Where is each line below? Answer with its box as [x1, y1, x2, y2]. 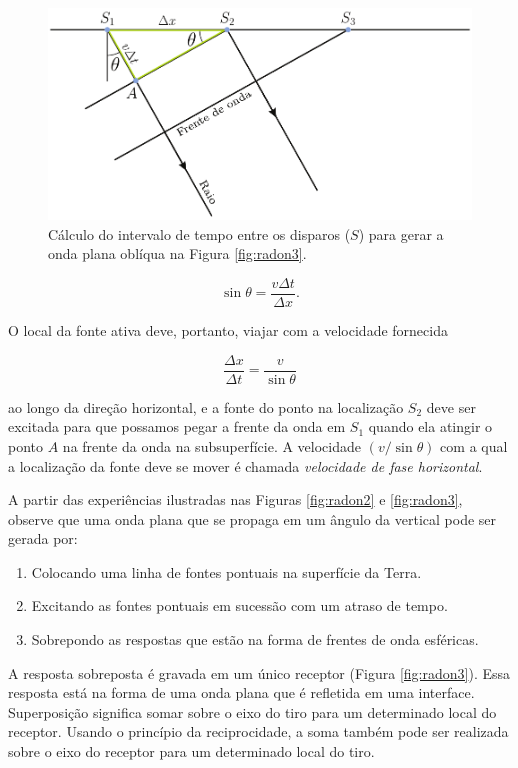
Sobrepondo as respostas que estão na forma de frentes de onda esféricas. [31, 629, 479, 650]
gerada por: [8, 528, 78, 549]
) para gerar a [358, 223, 444, 244]
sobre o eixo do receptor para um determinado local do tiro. [8, 741, 375, 762]
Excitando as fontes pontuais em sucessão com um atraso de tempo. [31, 595, 448, 616]
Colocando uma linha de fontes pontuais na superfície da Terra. [31, 561, 422, 582]
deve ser [426, 396, 476, 417]
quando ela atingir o [368, 416, 493, 437]
